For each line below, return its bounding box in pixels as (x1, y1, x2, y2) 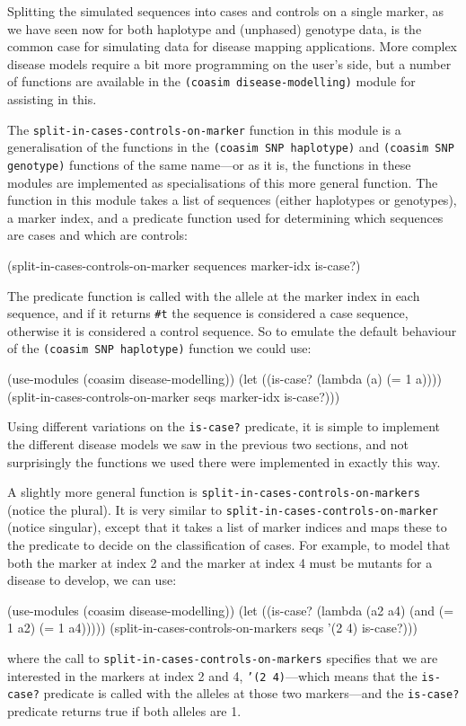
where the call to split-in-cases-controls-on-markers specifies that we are (7, 648, 438, 667)
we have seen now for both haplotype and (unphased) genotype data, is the (7, 19, 422, 38)
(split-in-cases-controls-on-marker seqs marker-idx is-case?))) (7, 386, 340, 405)
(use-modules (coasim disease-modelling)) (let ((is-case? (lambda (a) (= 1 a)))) (7, 369, 442, 388)
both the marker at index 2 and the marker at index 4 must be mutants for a (7, 553, 433, 571)
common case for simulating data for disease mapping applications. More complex (7, 37, 457, 56)
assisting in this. (7, 90, 97, 109)
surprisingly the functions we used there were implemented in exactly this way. (7, 452, 441, 471)
